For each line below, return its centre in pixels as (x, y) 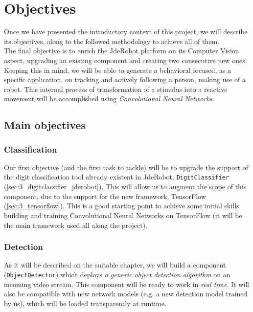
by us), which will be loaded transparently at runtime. (85, 303)
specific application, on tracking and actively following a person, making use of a (125, 79)
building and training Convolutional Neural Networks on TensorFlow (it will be (123, 215)
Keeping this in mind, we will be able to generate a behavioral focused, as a (118, 70)
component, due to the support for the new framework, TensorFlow (105, 196)
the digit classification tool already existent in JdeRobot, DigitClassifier (117, 177)
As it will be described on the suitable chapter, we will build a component (115, 265)
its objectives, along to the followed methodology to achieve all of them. (112, 41)
